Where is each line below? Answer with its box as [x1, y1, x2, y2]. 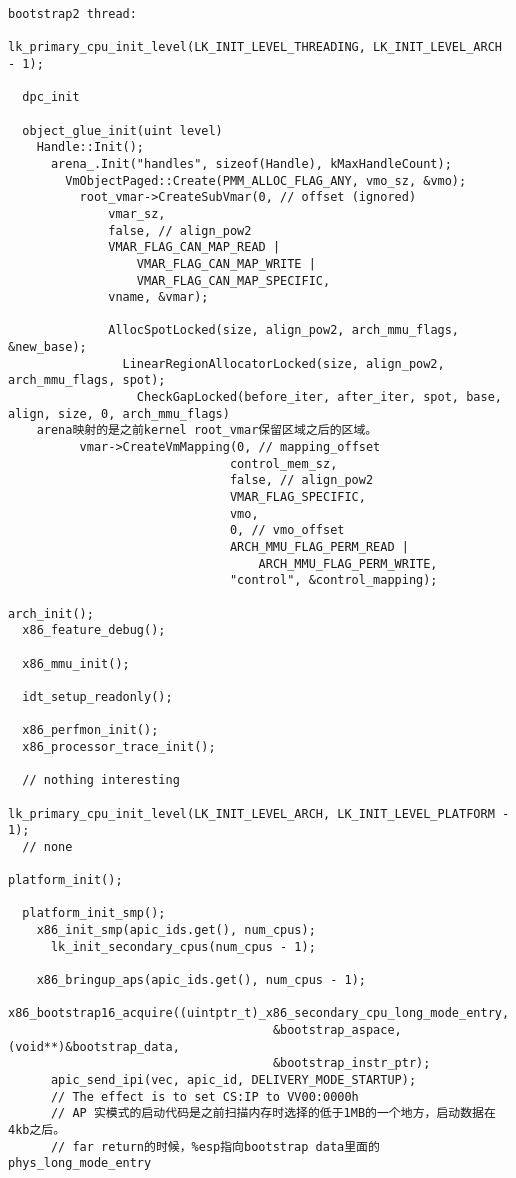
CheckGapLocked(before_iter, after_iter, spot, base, [136, 390, 502, 405]
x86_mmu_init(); [22, 656, 130, 671]
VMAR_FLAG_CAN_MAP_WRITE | [136, 256, 316, 271]
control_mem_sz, [229, 456, 338, 471]
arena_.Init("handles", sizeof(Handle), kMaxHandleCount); [50, 156, 452, 171]
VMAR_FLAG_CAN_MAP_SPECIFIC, [136, 273, 331, 288]
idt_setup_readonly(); [22, 689, 173, 704]
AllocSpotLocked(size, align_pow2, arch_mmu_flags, [108, 323, 460, 338]
